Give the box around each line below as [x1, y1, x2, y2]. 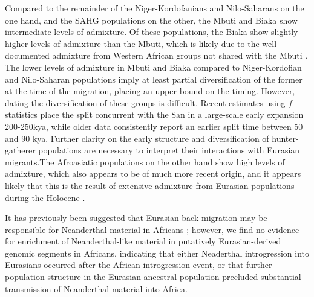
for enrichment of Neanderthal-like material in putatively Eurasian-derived [5, 235, 281, 247]
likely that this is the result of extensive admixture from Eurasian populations [5, 179, 295, 191]
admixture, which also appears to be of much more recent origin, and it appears [5, 167, 301, 180]
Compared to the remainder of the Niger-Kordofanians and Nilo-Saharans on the [5, 2, 304, 14]
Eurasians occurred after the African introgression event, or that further [5, 258, 272, 271]
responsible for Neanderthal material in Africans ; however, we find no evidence [5, 223, 299, 235]
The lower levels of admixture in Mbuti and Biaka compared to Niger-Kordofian [5, 60, 302, 73]
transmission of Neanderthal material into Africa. [5, 282, 188, 295]
